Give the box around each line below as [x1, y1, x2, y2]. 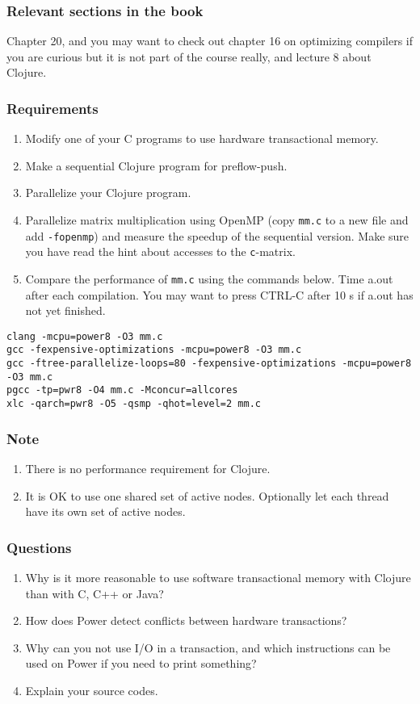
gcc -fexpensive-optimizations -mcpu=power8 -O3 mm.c [6, 344, 302, 356]
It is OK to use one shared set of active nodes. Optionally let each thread [25, 487, 389, 504]
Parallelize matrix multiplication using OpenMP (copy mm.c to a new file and [25, 212, 409, 228]
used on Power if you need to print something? [25, 655, 257, 672]
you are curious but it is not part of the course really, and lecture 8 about [6, 48, 372, 65]
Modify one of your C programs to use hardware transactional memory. [25, 130, 379, 147]
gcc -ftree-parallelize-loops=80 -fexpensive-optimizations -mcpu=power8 [6, 358, 412, 370]
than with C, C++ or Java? [25, 585, 164, 601]
